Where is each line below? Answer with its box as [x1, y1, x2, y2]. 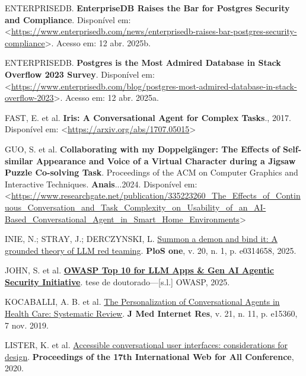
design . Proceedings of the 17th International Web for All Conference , [5, 350, 294, 362]
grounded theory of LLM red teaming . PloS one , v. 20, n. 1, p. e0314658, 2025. [5, 244, 297, 256]
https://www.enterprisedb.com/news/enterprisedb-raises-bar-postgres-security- [11, 25, 297, 37]
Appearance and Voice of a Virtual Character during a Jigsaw [36, 154, 296, 167]
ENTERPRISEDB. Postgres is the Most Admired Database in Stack [5, 56, 281, 69]
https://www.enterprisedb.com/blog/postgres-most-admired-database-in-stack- [11, 79, 297, 92]
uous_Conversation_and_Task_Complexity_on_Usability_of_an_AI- [5, 200, 266, 213]
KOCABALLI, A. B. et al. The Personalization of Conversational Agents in [5, 295, 280, 308]
